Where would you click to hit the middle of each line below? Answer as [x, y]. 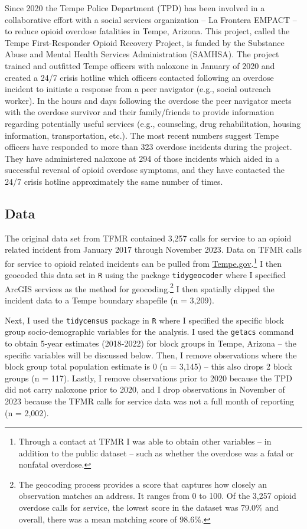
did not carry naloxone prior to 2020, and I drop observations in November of [145, 389]
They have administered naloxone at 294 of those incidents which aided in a [142, 158]
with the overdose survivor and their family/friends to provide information [140, 112]
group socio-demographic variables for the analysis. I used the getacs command [149, 332]
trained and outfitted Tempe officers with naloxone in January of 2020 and [140, 65]
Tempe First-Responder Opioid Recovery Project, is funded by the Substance [145, 42]
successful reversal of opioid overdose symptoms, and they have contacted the [145, 170]
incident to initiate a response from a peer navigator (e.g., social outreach [138, 89]
